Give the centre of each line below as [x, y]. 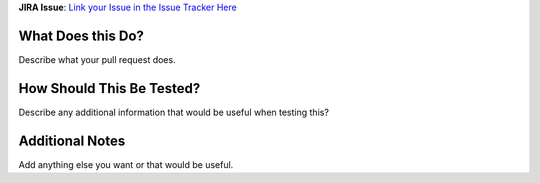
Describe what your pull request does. [97, 59]
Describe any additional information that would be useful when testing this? [174, 112]
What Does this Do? [81, 35]
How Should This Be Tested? [109, 88]
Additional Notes [72, 140]
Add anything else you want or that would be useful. [126, 164]
